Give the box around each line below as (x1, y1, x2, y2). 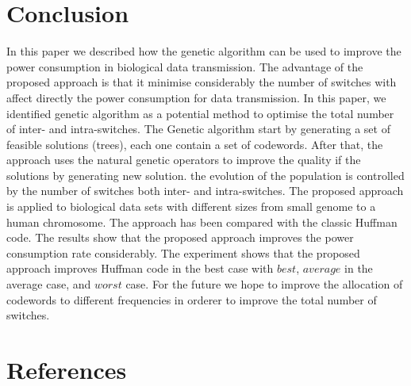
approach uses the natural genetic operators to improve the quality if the (6, 151, 361, 168)
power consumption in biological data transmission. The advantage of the (6, 58, 363, 75)
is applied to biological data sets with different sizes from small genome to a (6, 198, 376, 215)
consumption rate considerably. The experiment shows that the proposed (6, 244, 360, 261)
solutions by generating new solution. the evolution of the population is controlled (6, 166, 405, 183)
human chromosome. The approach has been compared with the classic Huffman (6, 213, 398, 230)
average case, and (6, 276, 91, 292)
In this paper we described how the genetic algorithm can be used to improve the (6, 43, 401, 59)
